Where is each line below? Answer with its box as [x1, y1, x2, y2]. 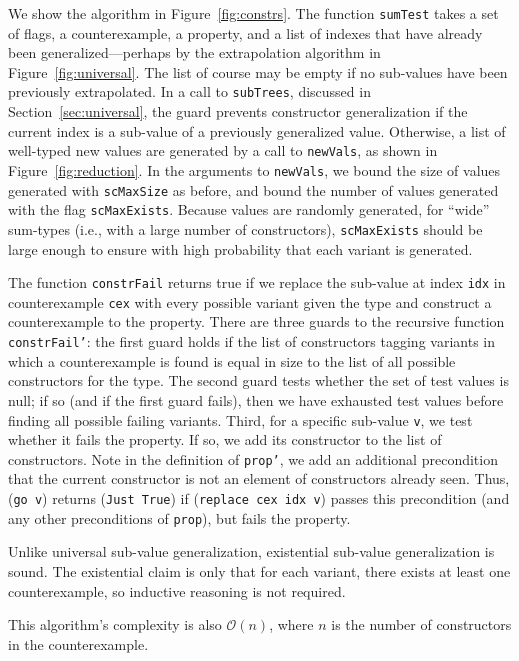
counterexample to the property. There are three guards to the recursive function [8, 311, 505, 332]
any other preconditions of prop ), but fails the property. [8, 507, 351, 528]
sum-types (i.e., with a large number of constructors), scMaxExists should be [8, 218, 483, 239]
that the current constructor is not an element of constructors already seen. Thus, [8, 468, 510, 489]
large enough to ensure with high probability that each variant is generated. [8, 238, 473, 259]
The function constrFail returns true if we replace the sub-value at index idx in [8, 272, 506, 293]
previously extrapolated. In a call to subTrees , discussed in [8, 81, 371, 102]
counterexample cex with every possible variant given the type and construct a [8, 291, 492, 312]
